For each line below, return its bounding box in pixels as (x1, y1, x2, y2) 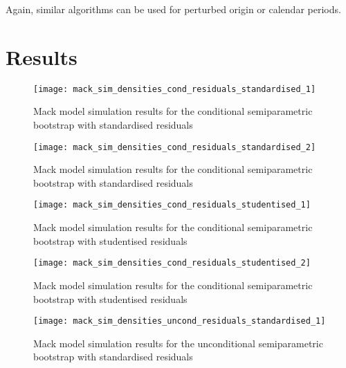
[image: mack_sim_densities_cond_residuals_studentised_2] (33, 258, 311, 268)
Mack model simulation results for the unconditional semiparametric (33, 335, 323, 350)
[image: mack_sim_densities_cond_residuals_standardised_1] (33, 84, 316, 94)
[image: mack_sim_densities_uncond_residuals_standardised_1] (33, 316, 326, 326)
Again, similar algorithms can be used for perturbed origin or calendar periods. (6, 2, 341, 16)
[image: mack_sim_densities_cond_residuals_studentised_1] (33, 200, 311, 210)
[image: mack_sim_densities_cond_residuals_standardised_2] (33, 142, 316, 152)
